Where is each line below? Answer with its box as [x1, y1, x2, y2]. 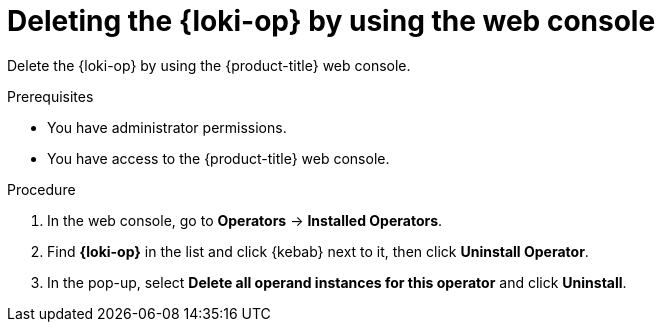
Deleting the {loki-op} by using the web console [7, 4, 656, 38]
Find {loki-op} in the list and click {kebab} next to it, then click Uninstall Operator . [47, 242, 589, 260]
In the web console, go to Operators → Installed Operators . [47, 211, 443, 229]
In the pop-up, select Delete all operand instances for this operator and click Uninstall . [47, 273, 627, 291]
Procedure [7, 180, 76, 198]
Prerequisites [7, 87, 94, 105]
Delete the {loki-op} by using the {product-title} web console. [7, 56, 411, 74]
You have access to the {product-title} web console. [47, 149, 390, 167]
